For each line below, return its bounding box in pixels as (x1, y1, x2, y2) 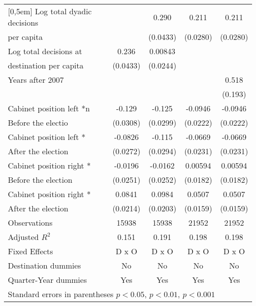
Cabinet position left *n (8, 102, 90, 114)
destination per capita (8, 60, 84, 71)
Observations (8, 217, 53, 228)
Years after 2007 (8, 74, 64, 85)
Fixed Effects (8, 245, 53, 257)
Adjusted (8, 231, 39, 242)
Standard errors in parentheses (8, 288, 114, 300)
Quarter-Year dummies (8, 274, 87, 285)
